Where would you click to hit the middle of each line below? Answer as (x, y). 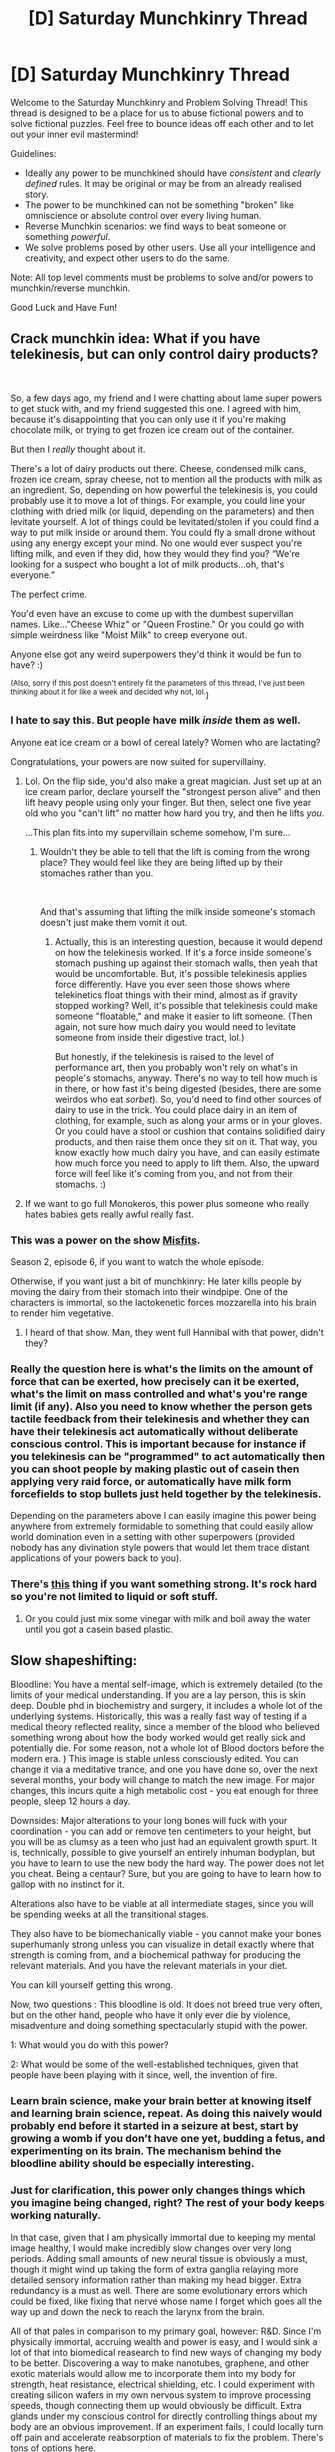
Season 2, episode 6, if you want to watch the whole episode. (137, 1261)
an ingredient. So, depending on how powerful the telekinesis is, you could (164, 489)
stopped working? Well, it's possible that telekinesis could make (186, 1005)
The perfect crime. (49, 594)
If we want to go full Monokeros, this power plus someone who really (167, 1203)
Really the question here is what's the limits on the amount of (161, 1369)
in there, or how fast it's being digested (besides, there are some (188, 1088)
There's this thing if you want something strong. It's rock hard (164, 1584)
